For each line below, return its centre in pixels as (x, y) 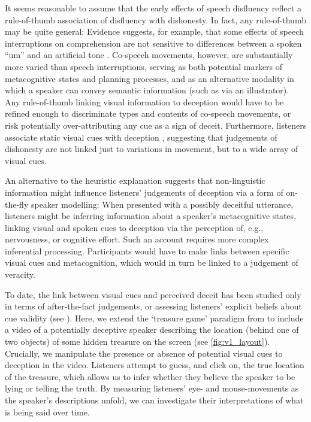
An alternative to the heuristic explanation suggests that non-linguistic (135, 180)
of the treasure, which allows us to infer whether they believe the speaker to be (150, 376)
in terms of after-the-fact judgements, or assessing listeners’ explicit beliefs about (153, 306)
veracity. (20, 274)
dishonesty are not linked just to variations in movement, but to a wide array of (152, 149)
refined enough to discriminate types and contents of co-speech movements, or (148, 113)
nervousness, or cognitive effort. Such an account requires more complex (137, 239)
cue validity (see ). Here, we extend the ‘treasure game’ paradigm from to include (154, 318)
